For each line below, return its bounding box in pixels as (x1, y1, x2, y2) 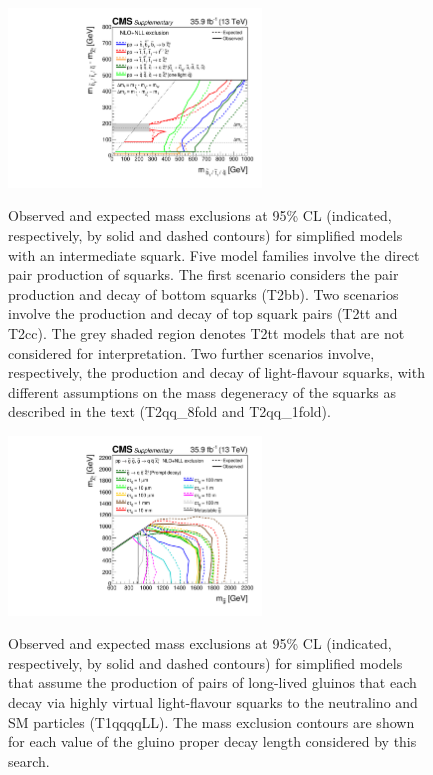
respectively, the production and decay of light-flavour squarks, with (8, 362, 425, 383)
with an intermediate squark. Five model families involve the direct (8, 244, 420, 265)
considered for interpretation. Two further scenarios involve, (8, 342, 375, 363)
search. (8, 750, 50, 771)
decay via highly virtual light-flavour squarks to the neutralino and (8, 692, 418, 713)
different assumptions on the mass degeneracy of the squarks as (8, 381, 397, 402)
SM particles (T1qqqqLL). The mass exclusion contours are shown (8, 711, 415, 732)
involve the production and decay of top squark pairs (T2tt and (8, 303, 398, 324)
